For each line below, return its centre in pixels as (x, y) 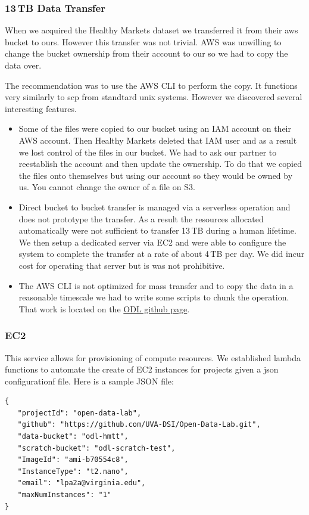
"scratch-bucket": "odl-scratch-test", (96, 448)
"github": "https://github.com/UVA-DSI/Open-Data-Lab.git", (139, 425)
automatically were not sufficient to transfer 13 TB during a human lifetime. (157, 230)
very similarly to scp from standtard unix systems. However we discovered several (154, 97)
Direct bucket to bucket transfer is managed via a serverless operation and (154, 207)
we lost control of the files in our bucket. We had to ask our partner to (148, 152)
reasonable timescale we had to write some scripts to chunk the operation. (154, 297)
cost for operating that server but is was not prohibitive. (122, 265)
